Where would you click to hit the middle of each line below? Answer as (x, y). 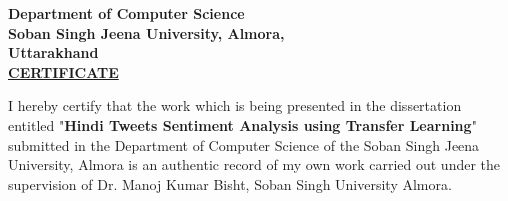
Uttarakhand (53, 52)
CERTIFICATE (63, 71)
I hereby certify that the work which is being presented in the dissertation (235, 105)
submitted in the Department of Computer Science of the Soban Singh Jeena (244, 144)
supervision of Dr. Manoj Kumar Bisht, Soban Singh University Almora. (230, 183)
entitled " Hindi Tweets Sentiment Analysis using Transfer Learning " (242, 124)
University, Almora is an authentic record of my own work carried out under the (254, 164)
